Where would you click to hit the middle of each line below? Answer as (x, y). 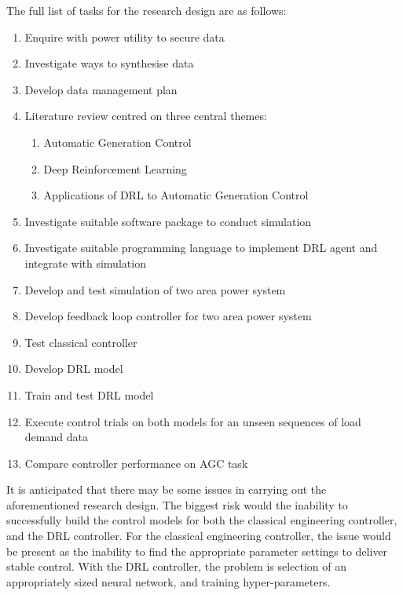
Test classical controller (81, 342)
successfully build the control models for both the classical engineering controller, (202, 520)
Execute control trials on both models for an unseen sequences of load (193, 421)
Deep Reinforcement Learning (115, 168)
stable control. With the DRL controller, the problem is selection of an (177, 566)
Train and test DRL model (89, 394)
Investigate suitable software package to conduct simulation (168, 221)
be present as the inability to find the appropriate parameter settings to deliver (197, 551)
